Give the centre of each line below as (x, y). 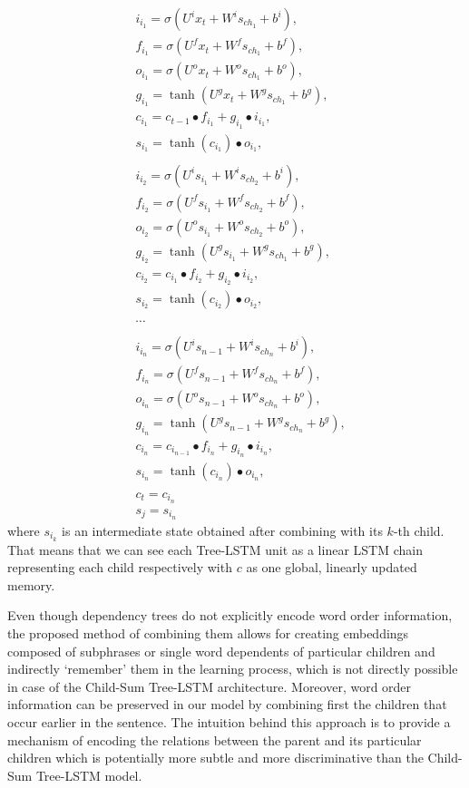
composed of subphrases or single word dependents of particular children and (221, 651)
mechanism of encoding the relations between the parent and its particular (215, 739)
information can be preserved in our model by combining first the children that (227, 704)
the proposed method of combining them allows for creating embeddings (208, 632)
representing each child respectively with (120, 567)
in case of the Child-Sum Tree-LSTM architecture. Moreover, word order (210, 686)
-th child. (419, 530)
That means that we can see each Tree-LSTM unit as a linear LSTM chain (215, 549)
